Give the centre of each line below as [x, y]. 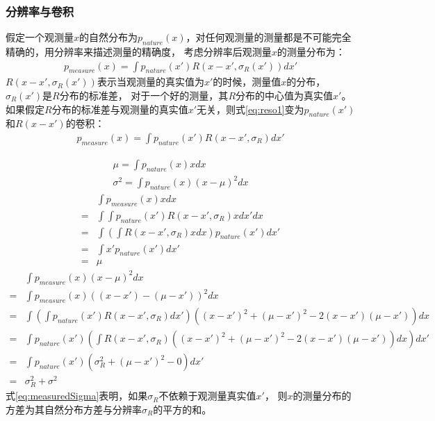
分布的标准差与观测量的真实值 [120, 109]
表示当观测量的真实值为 [150, 82]
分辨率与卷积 [40, 11]
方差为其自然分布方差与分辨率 [74, 409]
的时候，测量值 [247, 82]
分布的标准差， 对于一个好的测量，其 [144, 96]
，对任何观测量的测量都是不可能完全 [269, 37]
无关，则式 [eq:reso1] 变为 [251, 109]
